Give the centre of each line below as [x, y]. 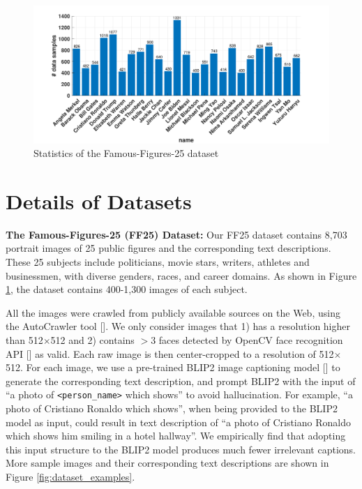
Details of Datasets [99, 201]
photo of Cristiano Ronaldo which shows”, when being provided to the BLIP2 [172, 408]
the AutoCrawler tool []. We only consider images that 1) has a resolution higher [178, 326]
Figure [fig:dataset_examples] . [70, 476]
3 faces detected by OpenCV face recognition [247, 339]
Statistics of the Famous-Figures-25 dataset [126, 153]
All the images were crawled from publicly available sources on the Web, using [173, 312]
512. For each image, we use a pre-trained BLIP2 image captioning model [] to [173, 367]
